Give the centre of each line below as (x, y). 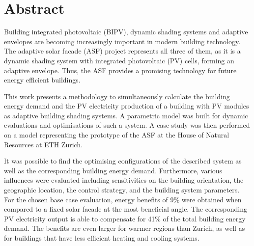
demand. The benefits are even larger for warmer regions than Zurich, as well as (125, 228)
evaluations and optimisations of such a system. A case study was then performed (127, 125)
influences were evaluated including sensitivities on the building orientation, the (124, 180)
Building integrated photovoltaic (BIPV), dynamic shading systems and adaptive (126, 32)
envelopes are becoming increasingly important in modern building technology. (122, 41)
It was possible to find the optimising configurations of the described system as (123, 161)
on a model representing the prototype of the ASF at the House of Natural (117, 135)
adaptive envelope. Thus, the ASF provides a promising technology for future (120, 70)
